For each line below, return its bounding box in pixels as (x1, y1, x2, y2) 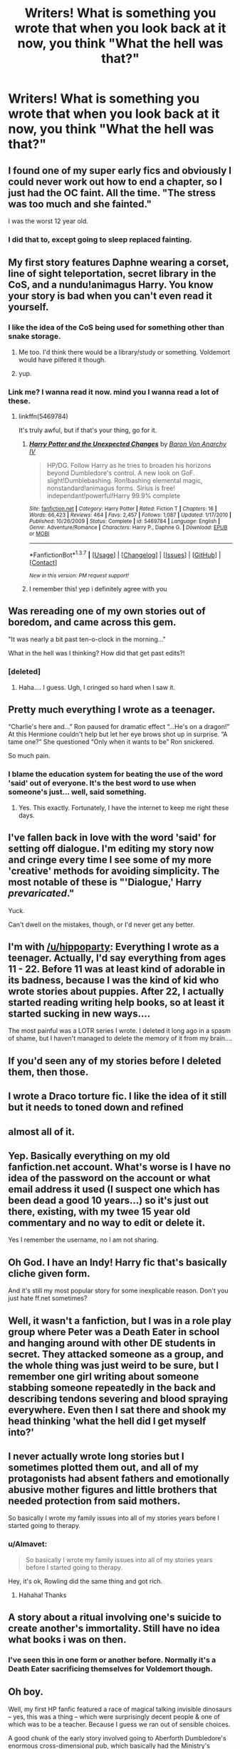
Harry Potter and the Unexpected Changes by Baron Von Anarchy (28, 439, 227, 448)
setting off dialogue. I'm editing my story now (8, 843, 214, 855)
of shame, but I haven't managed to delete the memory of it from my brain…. (8, 1034, 233, 1043)
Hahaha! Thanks (18, 1591, 67, 1599)
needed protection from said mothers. (8, 1494, 181, 1506)
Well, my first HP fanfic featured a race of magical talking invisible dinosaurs (8, 1705, 232, 1713)
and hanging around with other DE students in (8, 1337, 216, 1349)
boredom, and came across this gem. (8, 616, 177, 628)
